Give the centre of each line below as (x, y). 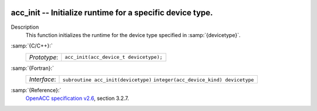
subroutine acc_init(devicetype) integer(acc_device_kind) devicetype (158, 80)
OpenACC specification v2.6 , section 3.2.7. (77, 98)
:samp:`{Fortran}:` (32, 68)
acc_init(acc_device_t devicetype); (114, 57)
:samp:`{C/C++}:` (32, 46)
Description (25, 27)
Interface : (43, 79)
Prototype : (44, 57)
